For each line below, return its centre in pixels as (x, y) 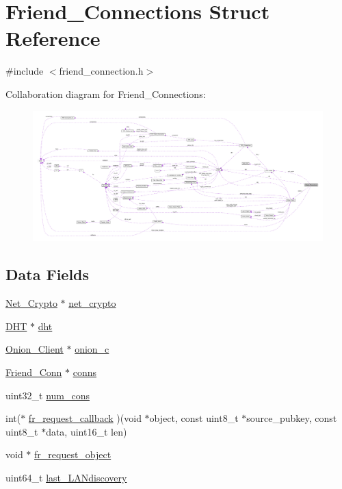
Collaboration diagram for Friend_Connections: (106, 93)
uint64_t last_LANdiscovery (66, 477)
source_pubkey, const (292, 418)
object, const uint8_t (194, 418)
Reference (53, 38)
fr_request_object (73, 454)
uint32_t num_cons (48, 395)
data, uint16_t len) (87, 431)
